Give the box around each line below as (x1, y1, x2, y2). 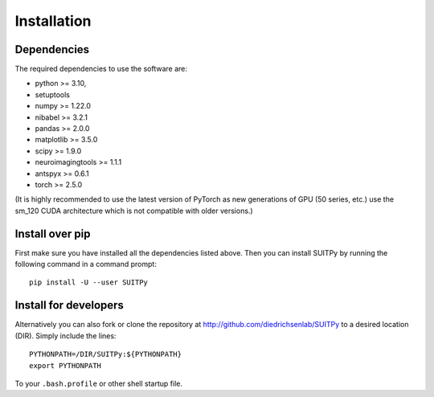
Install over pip (14, 227, 91, 240)
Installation (14, 12, 92, 30)
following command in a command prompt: (14, 260, 157, 269)
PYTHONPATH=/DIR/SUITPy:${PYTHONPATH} (29, 350, 182, 359)
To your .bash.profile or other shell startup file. (14, 379, 182, 388)
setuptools (35, 89, 70, 100)
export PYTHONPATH (29, 361, 102, 370)
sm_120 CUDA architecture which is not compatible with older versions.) (14, 206, 253, 215)
